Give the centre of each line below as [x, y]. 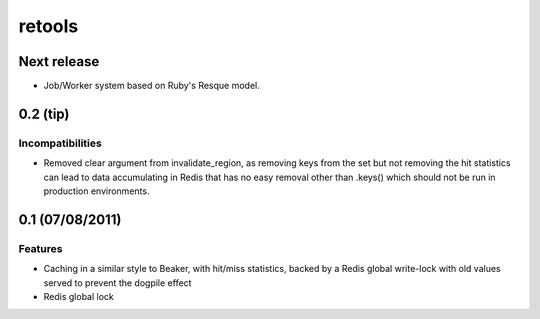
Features [40, 248]
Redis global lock [78, 296]
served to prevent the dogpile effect [117, 282]
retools [48, 26]
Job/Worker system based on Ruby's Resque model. [151, 86]
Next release [59, 61]
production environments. [96, 191]
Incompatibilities [60, 143]
